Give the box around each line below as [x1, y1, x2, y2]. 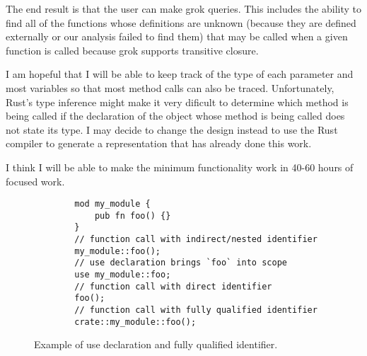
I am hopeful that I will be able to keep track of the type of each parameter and [6, 67, 354, 81]
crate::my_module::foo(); [74, 316, 197, 327]
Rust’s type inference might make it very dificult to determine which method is [6, 94, 349, 109]
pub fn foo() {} [94, 210, 171, 221]
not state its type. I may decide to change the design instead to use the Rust [6, 122, 338, 137]
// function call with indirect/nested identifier [74, 234, 318, 245]
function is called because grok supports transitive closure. [6, 42, 259, 57]
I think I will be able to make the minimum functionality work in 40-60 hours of [6, 159, 354, 174]
